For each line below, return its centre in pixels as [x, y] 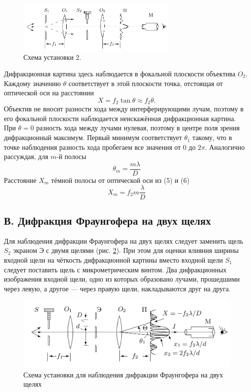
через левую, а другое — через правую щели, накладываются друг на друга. [117, 288]
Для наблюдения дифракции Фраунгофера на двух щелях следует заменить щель [124, 241]
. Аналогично [225, 147]
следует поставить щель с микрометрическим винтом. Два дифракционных [115, 269]
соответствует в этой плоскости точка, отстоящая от [145, 83]
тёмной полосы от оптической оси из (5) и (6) [120, 180]
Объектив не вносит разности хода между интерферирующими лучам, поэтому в [124, 109]
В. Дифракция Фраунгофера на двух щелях [107, 220]
